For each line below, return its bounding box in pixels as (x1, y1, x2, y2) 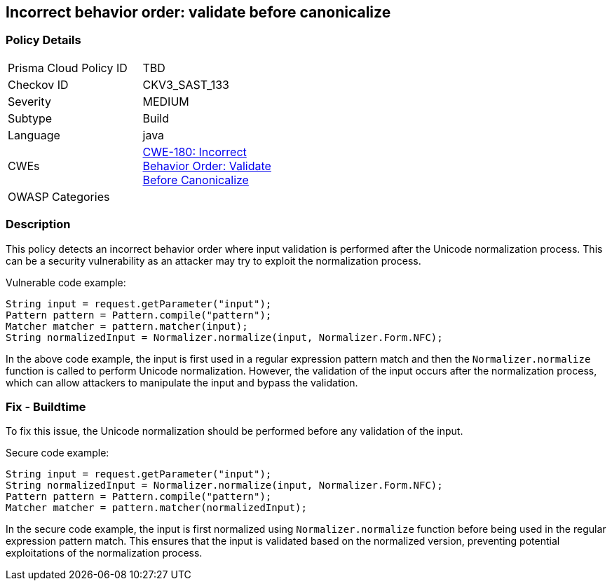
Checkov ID (8, 77, 69, 92)
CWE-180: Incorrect (142, 144, 247, 159)
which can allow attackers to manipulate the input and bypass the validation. (6, 376, 358, 389)
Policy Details (6, 33, 81, 48)
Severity (8, 94, 51, 109)
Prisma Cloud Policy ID (8, 60, 128, 75)
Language (8, 127, 60, 142)
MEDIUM (142, 94, 189, 109)
